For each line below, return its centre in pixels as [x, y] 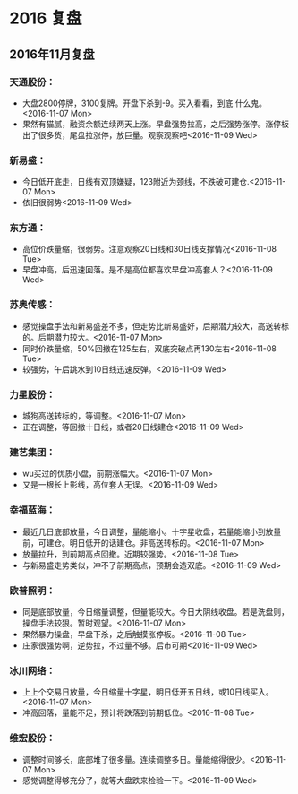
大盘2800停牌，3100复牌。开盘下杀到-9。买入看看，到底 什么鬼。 [144, 103]
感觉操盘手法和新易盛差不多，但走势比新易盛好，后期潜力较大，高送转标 [155, 326]
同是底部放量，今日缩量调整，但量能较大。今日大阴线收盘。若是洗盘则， [155, 611]
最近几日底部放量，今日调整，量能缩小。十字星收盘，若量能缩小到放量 [152, 531]
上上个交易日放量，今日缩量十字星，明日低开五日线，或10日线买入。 [148, 692]
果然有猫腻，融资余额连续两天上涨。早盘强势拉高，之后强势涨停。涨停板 [155, 124]
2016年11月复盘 [52, 54]
